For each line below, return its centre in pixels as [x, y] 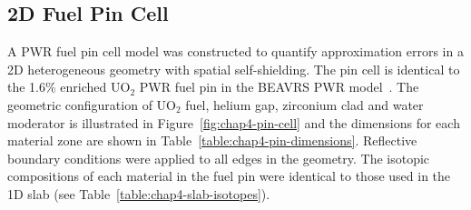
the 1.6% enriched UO [69, 87]
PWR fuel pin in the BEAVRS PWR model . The [279, 87]
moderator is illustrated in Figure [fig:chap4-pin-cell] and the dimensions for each [234, 122]
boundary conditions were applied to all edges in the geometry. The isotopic [219, 158]
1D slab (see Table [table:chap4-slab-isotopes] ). [139, 193]
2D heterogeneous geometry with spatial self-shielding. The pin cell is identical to [234, 69]
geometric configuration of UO [92, 104]
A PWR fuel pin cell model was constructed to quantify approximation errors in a [235, 51]
